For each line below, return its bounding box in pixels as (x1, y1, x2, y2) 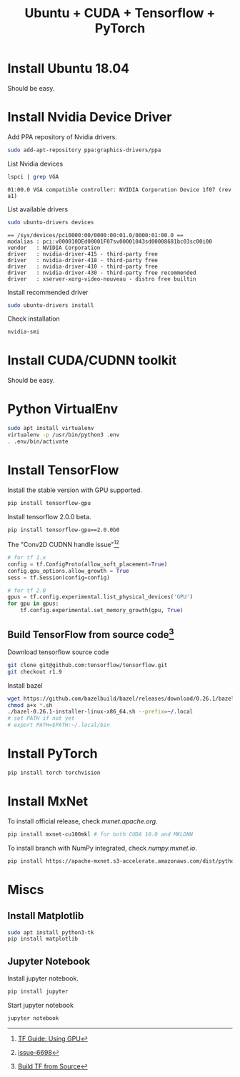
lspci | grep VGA (7, 173, 59, 180)
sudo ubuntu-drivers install (7, 301, 94, 309)
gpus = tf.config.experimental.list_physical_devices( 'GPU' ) (7, 593, 194, 601)
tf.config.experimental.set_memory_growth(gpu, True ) (20, 607, 184, 614)
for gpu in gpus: (7, 600, 59, 608)
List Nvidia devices (7, 159, 64, 168)
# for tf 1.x (7, 554, 46, 561)
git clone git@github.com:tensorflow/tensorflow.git (7, 661, 168, 668)
